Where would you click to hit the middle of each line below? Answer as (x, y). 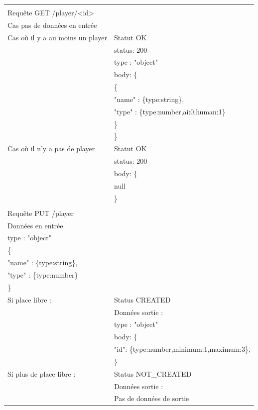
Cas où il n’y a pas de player (51, 149)
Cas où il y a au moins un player (58, 37)
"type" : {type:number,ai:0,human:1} (170, 111)
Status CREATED (142, 299)
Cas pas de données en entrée (52, 25)
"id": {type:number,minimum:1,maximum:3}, (182, 349)
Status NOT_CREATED (153, 373)
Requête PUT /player (41, 213)
